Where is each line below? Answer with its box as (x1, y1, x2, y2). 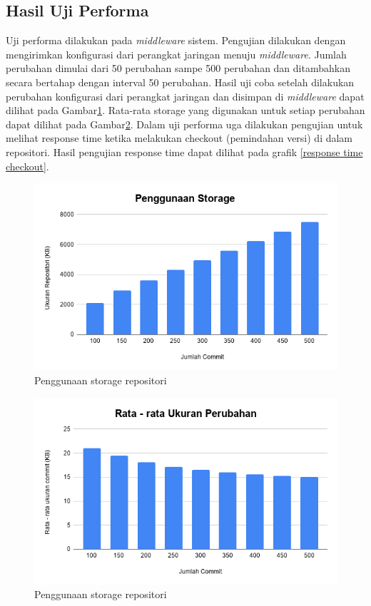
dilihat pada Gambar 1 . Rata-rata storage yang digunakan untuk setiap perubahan (6, 103, 365, 118)
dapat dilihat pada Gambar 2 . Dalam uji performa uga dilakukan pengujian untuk (6, 116, 363, 131)
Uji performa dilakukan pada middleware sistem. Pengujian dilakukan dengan (6, 33, 346, 48)
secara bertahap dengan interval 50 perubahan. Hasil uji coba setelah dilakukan (6, 74, 355, 89)
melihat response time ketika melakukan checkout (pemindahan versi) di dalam (6, 130, 353, 145)
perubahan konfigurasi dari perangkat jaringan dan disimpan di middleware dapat (6, 88, 365, 103)
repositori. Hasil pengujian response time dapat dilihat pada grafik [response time (6, 144, 363, 159)
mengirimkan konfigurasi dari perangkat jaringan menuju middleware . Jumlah (6, 46, 347, 61)
